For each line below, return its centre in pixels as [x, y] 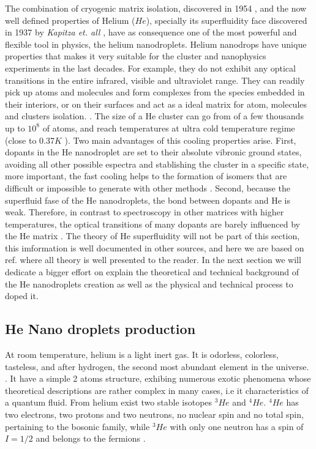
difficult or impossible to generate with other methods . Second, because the [148, 187]
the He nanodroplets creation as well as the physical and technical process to [149, 284]
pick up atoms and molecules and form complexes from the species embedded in [155, 92]
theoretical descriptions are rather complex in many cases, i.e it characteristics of [157, 390]
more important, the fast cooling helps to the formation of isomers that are [146, 176]
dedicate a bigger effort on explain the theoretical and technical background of [152, 272]
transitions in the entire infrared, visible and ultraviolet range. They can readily [155, 80]
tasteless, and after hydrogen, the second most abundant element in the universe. [157, 366]
